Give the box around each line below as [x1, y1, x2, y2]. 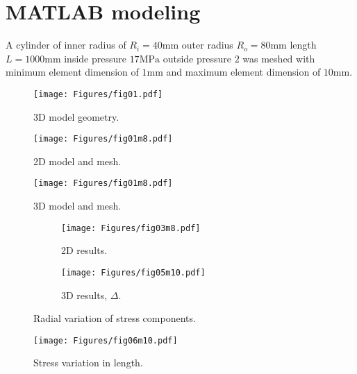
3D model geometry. [33, 109, 119, 124]
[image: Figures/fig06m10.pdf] [33, 335, 178, 346]
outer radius [181, 37, 233, 52]
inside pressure [64, 51, 126, 65]
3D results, [61, 287, 108, 302]
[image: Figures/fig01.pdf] [33, 89, 163, 99]
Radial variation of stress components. [33, 311, 196, 325]
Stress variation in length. [33, 355, 143, 370]
